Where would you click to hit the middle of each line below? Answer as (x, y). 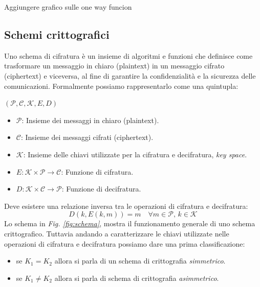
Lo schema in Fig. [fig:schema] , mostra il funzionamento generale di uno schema (130, 223)
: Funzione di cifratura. (97, 171)
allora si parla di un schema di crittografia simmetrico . (140, 261)
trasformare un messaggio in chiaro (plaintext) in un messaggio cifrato (114, 66)
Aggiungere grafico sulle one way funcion (68, 7)
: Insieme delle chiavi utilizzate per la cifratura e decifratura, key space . (135, 154)
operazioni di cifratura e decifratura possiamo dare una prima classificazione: (125, 243)
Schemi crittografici (57, 34)
